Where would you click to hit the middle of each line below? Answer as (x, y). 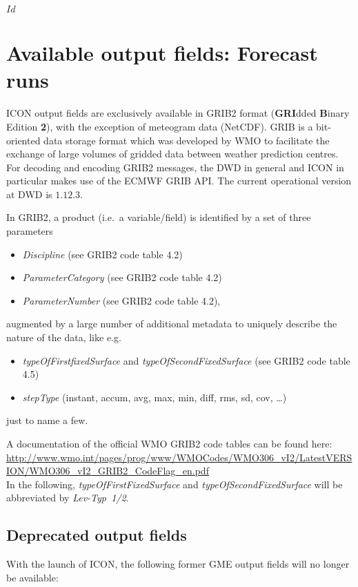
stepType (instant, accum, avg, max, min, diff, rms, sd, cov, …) (155, 397)
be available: (32, 577)
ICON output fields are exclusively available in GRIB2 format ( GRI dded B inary (178, 113)
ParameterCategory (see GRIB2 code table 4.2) (122, 277)
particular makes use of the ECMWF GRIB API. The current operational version (179, 181)
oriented (23, 140)
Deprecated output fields (97, 535)
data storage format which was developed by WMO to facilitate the (187, 140)
